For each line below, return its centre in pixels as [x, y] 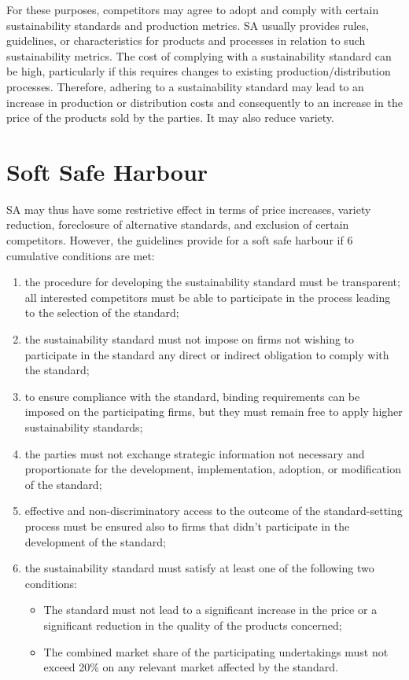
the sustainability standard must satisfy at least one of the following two [199, 568]
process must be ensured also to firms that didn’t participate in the [187, 526]
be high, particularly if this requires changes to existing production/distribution [199, 71]
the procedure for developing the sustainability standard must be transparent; [212, 282]
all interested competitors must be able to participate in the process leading [208, 297]
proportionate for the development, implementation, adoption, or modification [213, 469]
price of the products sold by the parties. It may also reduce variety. [170, 118]
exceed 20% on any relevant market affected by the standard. [191, 667]
